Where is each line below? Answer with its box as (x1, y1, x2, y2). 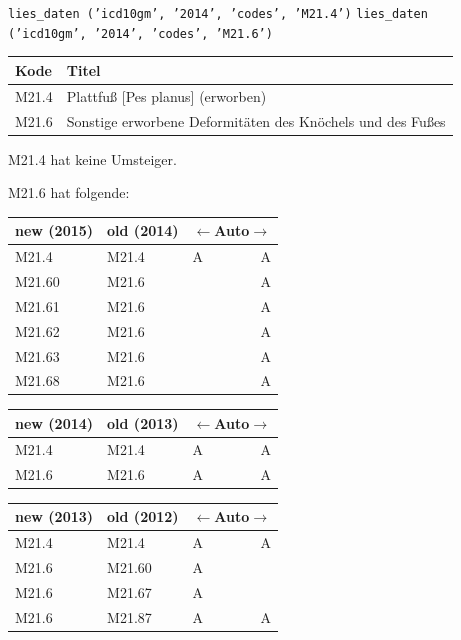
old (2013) (107, 412, 179, 433)
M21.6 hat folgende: (8, 182, 130, 203)
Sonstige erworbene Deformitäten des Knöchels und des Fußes (66, 110, 446, 131)
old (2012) (107, 506, 179, 527)
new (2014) (15, 412, 94, 433)
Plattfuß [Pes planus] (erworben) (66, 85, 267, 106)
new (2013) (15, 506, 94, 527)
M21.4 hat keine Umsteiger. (8, 148, 177, 169)
